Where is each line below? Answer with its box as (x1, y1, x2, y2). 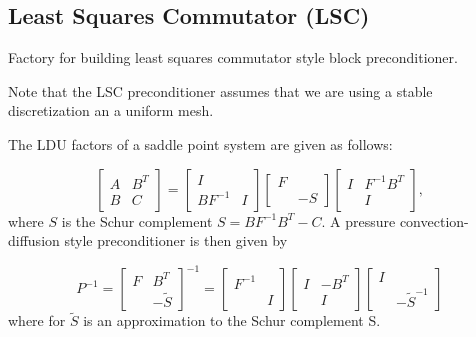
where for (8, 310, 66, 331)
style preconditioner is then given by (64, 230, 288, 251)
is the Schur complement (61, 210, 213, 231)
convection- (399, 210, 469, 231)
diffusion (8, 230, 60, 251)
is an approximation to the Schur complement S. (83, 310, 381, 331)
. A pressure (321, 210, 396, 231)
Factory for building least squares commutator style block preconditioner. (8, 47, 458, 68)
